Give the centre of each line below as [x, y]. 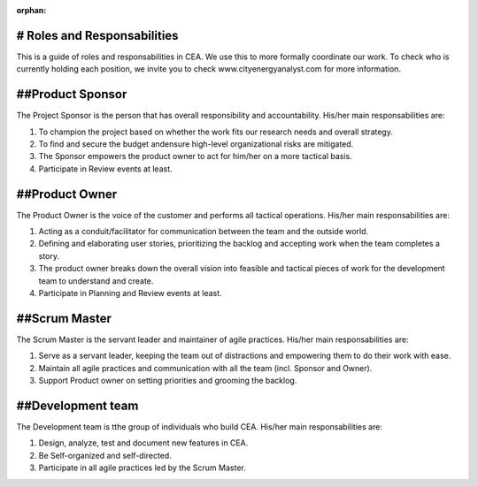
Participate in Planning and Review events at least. [130, 293]
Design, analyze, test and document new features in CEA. [143, 443]
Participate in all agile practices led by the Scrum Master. [143, 468]
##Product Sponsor [72, 94]
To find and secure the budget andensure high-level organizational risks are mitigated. [196, 144]
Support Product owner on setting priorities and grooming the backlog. [168, 381]
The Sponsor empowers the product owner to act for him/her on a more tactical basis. [196, 156]
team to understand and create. [96, 281]
